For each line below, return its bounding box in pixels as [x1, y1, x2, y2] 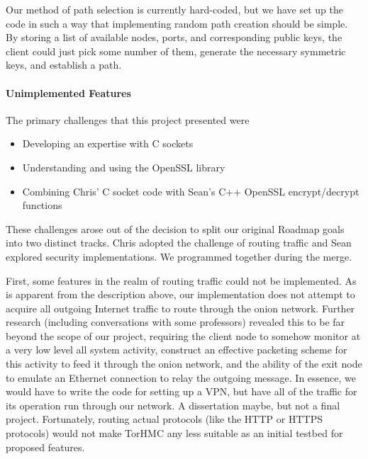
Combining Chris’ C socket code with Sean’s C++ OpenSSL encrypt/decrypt [22, 183, 359, 198]
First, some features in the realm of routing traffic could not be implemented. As [6, 273, 357, 288]
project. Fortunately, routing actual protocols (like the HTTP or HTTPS [6, 412, 323, 426]
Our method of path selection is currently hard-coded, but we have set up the [6, 2, 343, 16]
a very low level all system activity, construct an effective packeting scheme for [6, 342, 347, 357]
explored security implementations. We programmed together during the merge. [6, 249, 352, 263]
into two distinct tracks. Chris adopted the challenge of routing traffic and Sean [6, 235, 352, 250]
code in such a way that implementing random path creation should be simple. [6, 16, 348, 30]
